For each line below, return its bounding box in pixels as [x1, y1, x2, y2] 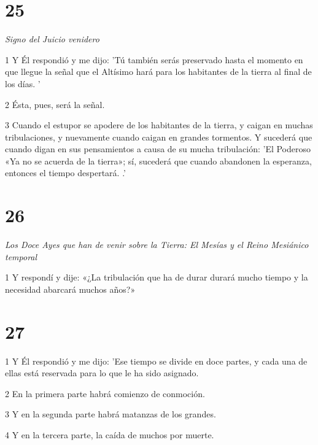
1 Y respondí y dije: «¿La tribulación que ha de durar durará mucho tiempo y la [5, 271, 308, 284]
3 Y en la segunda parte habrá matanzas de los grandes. [5, 408, 216, 420]
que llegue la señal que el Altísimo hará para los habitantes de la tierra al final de [5, 65, 312, 78]
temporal [5, 250, 37, 263]
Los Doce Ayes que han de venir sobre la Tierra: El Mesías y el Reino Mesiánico [5, 238, 309, 251]
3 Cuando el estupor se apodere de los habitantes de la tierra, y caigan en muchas [5, 118, 313, 131]
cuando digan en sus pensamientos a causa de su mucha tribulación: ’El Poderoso [5, 142, 311, 155]
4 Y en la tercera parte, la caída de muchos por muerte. [5, 428, 214, 441]
